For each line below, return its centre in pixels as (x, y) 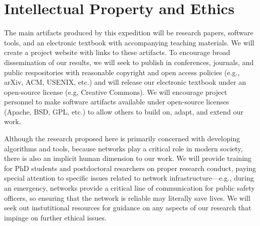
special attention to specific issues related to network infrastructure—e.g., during (129, 178)
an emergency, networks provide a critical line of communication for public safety (129, 188)
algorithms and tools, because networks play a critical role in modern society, (123, 148)
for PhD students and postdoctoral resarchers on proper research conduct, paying (130, 168)
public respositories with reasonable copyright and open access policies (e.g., (122, 72)
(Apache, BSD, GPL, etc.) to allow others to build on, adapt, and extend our (124, 111)
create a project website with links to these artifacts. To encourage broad (117, 52)
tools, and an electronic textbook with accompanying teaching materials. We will (129, 42)
